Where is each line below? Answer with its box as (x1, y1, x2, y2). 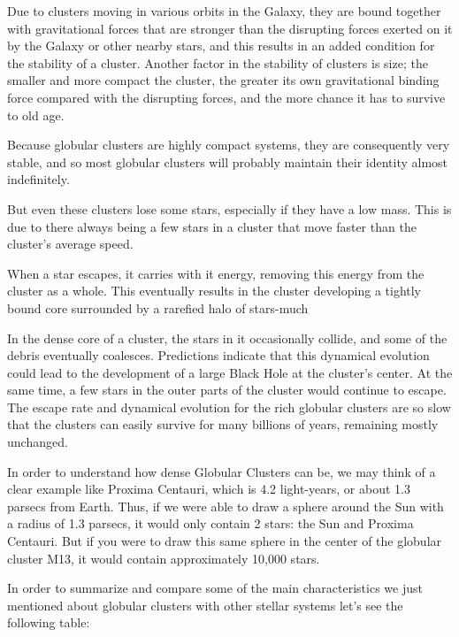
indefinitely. (7, 170, 70, 188)
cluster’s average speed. (7, 234, 134, 253)
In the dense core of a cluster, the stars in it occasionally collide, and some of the (7, 328, 448, 347)
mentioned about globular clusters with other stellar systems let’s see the (7, 595, 403, 614)
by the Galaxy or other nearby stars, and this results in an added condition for (7, 36, 435, 55)
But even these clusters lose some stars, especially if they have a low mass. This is (7, 199, 452, 218)
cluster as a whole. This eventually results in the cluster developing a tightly (7, 281, 422, 300)
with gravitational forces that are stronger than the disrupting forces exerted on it (7, 19, 453, 37)
